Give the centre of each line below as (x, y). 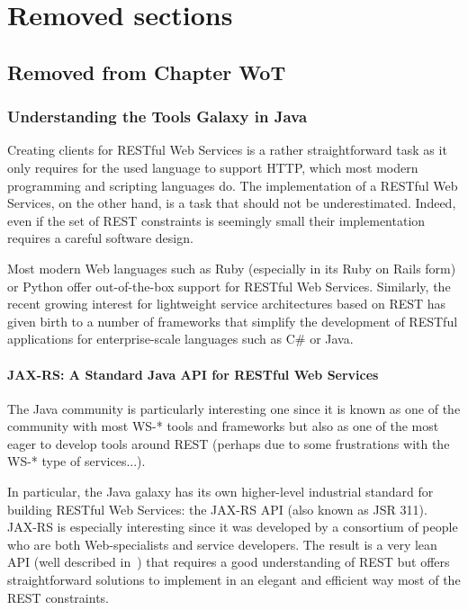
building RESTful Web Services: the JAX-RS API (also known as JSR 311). (217, 509)
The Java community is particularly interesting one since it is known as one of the (234, 408)
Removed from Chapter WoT (147, 72)
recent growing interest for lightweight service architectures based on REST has (227, 304)
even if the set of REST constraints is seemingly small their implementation (216, 220)
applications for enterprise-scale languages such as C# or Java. (180, 339)
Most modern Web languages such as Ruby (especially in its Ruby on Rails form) (232, 268)
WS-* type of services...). (76, 461)
